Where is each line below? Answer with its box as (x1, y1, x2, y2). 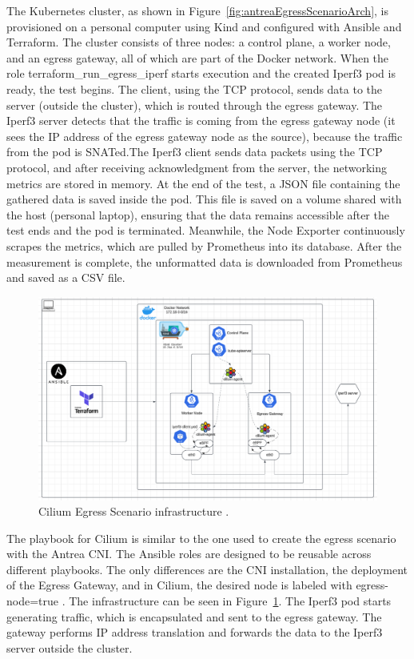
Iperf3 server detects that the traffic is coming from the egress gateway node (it (6, 112, 396, 129)
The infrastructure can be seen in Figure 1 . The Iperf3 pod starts (69, 593, 392, 609)
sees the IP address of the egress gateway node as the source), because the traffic (6, 127, 403, 144)
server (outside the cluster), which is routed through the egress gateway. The (6, 96, 383, 113)
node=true (6, 593, 59, 609)
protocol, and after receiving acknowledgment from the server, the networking (6, 159, 387, 175)
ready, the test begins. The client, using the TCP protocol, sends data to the (6, 80, 383, 97)
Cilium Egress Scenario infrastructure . (38, 503, 229, 520)
